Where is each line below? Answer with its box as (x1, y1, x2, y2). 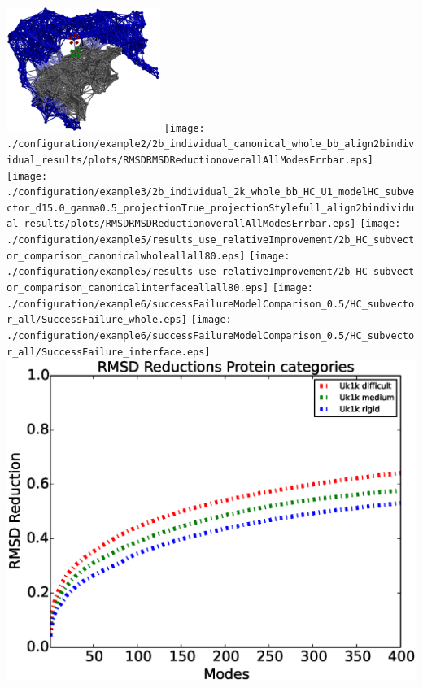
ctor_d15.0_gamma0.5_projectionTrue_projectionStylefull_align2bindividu (7, 202, 415, 214)
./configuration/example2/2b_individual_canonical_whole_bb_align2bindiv (7, 138, 415, 150)
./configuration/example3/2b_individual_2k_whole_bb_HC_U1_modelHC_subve (7, 186, 415, 198)
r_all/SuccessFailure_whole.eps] (7, 314, 187, 326)
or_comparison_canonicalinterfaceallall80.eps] (7, 282, 269, 294)
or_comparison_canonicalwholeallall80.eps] (7, 250, 246, 262)
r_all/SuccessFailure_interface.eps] (7, 346, 211, 358)
